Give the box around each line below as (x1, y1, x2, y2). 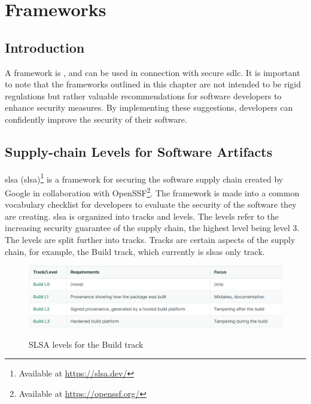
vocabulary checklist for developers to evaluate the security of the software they (5, 198, 297, 211)
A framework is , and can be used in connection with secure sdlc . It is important (5, 66, 300, 78)
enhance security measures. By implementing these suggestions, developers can (5, 101, 293, 114)
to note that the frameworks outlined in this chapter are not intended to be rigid (5, 78, 301, 90)
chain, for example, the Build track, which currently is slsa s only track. (5, 245, 265, 257)
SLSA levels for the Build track (29, 338, 144, 350)
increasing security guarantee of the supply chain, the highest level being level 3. (5, 221, 300, 234)
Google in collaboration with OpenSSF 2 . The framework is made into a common (5, 185, 300, 199)
